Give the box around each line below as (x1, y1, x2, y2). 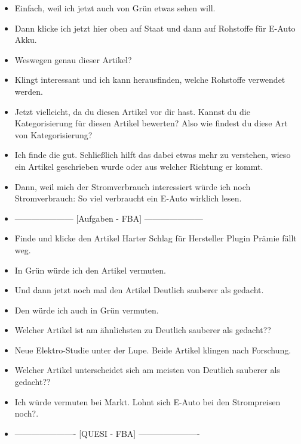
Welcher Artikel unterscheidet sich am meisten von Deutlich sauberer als (14, 364, 280, 376)
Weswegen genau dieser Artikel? (14, 53, 132, 66)
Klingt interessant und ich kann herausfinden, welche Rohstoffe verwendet (14, 73, 285, 86)
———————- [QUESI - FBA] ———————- (14, 427, 200, 439)
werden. (14, 85, 43, 97)
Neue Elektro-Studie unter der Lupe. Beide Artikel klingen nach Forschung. (14, 343, 291, 356)
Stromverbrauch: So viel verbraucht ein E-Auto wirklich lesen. (14, 192, 242, 204)
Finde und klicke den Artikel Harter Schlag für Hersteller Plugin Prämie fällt (14, 232, 297, 244)
